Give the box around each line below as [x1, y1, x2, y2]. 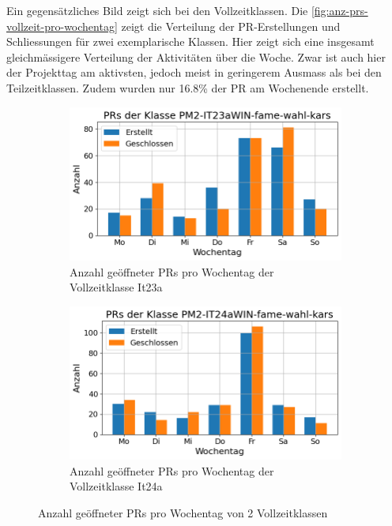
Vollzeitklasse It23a [70, 279, 163, 295]
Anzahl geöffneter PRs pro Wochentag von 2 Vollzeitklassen [38, 504, 328, 520]
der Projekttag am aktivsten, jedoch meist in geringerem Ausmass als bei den [6, 64, 382, 81]
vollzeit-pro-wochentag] [6, 17, 118, 34]
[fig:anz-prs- [311, 2, 368, 18]
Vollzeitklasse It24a [70, 478, 163, 494]
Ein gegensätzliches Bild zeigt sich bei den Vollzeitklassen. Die [6, 2, 308, 18]
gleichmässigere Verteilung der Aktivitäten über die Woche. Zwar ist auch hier [6, 48, 386, 65]
